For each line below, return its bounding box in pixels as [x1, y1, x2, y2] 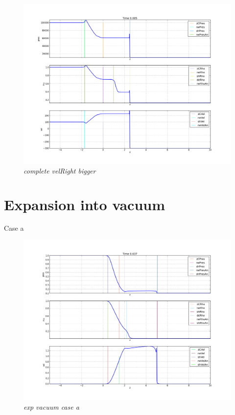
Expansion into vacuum [4, 194, 165, 214]
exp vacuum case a [23, 401, 79, 412]
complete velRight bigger [23, 166, 96, 176]
